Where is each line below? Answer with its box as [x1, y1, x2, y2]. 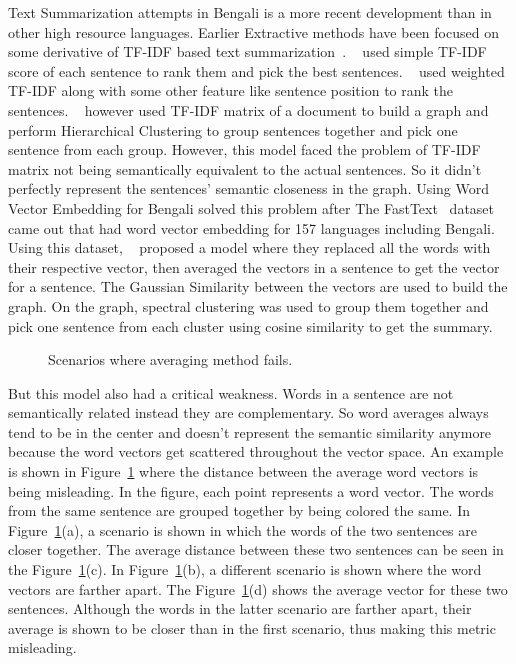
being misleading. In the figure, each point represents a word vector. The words [8, 480, 494, 501]
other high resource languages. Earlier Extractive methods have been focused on [8, 21, 499, 42]
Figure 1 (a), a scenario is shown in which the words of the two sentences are [8, 519, 477, 540]
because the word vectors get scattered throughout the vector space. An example [8, 441, 504, 462]
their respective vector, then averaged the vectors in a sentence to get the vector [8, 256, 500, 277]
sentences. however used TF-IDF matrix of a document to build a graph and [8, 99, 489, 120]
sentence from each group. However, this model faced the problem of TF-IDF [8, 139, 481, 160]
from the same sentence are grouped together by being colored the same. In [8, 500, 470, 521]
